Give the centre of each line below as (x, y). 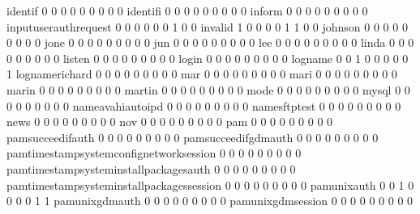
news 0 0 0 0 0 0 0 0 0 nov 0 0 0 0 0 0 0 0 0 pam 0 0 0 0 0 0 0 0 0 (170, 122)
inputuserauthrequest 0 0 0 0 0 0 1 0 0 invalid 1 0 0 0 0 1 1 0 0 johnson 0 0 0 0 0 (207, 26)
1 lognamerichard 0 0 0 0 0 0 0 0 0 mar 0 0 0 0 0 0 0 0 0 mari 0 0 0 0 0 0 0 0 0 (202, 74)
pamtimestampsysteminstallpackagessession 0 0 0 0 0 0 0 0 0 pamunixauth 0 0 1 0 (210, 185)
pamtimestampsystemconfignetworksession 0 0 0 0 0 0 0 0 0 (154, 153)
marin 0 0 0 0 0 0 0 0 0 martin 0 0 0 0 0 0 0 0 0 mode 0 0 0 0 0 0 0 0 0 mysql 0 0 (208, 89)
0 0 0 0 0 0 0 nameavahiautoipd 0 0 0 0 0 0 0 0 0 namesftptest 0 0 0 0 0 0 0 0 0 (204, 105)
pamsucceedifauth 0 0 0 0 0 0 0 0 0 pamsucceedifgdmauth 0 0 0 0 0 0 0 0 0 (193, 137)
